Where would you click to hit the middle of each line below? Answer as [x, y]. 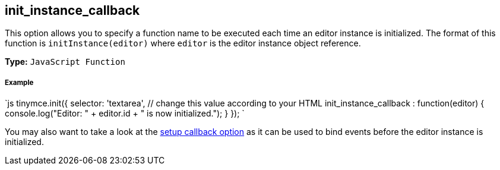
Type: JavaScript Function [65, 62]
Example [19, 82]
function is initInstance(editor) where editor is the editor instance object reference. [183, 43]
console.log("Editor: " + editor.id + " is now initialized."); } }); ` [125, 114]
